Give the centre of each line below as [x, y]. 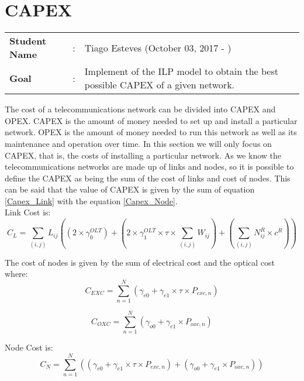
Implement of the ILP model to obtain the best [181, 71]
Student [28, 41]
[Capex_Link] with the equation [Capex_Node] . [91, 200]
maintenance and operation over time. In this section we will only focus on [138, 143]
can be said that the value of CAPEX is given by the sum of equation [130, 189]
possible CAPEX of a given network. [160, 85]
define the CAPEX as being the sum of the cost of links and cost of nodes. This [148, 178]
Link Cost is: [28, 212]
